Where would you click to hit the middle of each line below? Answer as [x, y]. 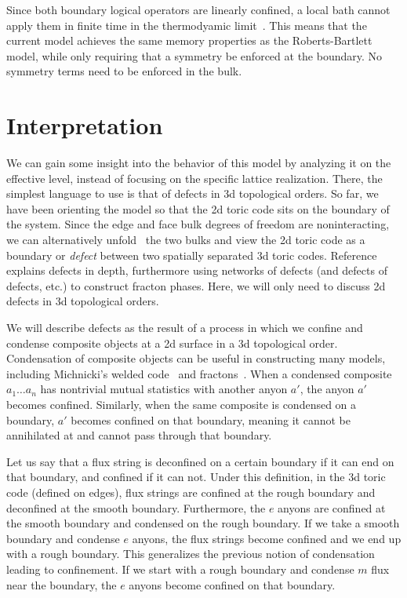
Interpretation [85, 125]
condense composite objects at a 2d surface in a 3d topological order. [172, 343]
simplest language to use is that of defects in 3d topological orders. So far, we [193, 193]
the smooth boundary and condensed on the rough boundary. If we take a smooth [203, 523]
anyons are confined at [332, 507]
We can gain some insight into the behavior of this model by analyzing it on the [199, 163]
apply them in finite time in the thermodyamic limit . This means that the [187, 25]
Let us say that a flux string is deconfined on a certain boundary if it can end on [200, 461]
